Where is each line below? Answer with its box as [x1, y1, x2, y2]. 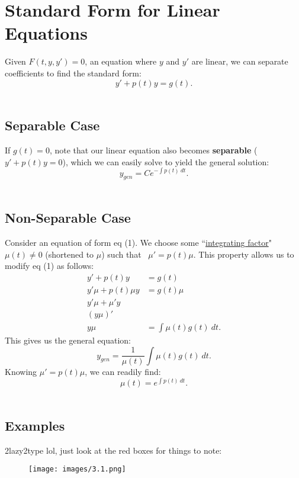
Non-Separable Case [5, 208, 131, 227]
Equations [5, 21, 88, 45]
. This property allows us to [193, 248, 294, 260]
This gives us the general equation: [5, 334, 131, 347]
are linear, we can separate [191, 55, 288, 68]
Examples [5, 416, 65, 434]
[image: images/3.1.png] [28, 465, 126, 474]
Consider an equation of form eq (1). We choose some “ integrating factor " [5, 236, 272, 249]
